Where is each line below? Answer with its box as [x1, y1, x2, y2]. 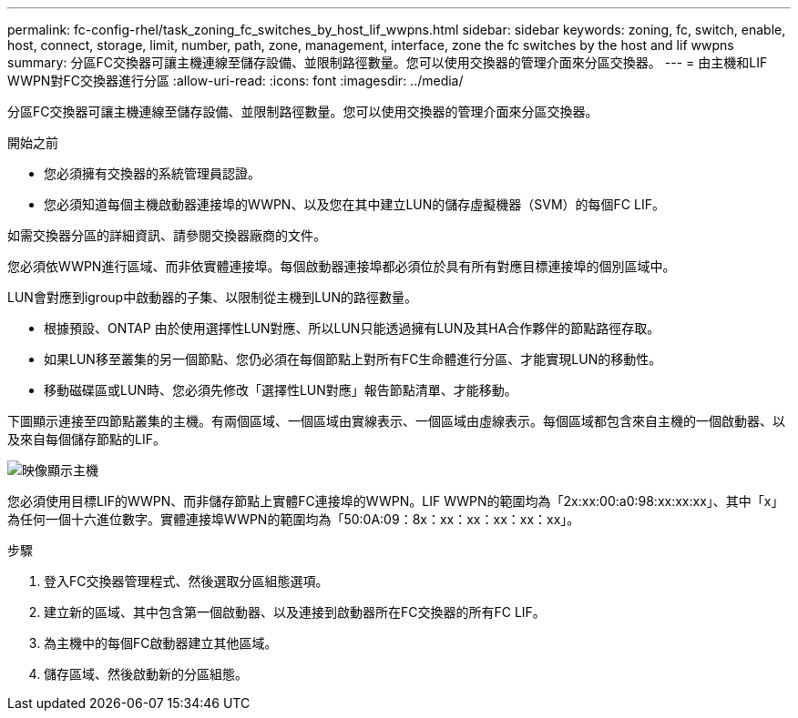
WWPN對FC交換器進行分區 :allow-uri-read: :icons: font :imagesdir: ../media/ [7, 73, 464, 88]
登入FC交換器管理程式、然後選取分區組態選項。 [44, 573, 329, 589]
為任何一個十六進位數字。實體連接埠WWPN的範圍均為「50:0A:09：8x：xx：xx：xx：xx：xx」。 [7, 511, 580, 527]
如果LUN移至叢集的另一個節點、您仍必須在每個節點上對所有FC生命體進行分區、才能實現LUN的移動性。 [44, 351, 662, 367]
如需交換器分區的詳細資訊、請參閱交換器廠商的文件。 [7, 228, 326, 243]
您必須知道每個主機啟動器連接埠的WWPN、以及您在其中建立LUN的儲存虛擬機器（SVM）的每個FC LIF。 [44, 197, 665, 212]
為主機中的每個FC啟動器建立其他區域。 [44, 635, 278, 651]
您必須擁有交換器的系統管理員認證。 [44, 166, 261, 181]
